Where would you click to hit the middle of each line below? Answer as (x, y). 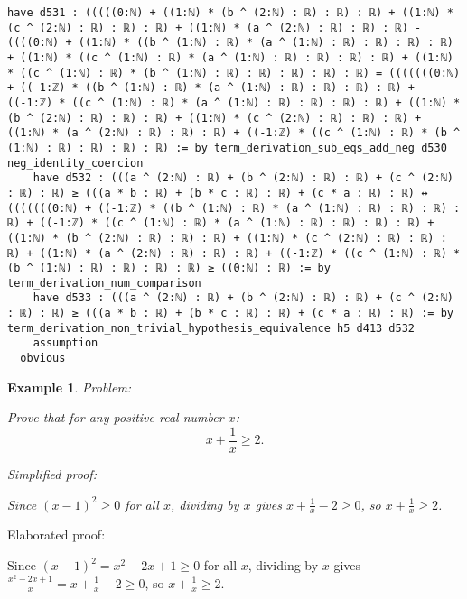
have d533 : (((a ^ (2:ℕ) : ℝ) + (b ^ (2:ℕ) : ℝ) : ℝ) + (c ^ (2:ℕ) (243, 298)
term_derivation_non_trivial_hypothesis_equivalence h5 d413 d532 (211, 328)
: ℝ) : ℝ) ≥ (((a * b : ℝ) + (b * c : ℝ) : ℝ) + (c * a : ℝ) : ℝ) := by (230, 313)
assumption (65, 343)
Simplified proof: (52, 474)
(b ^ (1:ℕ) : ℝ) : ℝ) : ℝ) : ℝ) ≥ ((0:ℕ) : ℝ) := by (169, 268)
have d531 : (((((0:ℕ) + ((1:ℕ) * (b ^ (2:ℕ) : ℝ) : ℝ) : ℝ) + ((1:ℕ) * (230, 13)
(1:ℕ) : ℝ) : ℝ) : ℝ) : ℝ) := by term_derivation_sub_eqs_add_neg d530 (227, 147)
